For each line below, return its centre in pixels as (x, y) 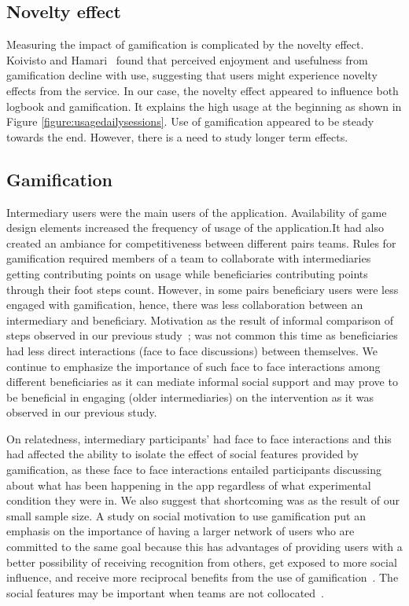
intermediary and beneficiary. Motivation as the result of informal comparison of (200, 320)
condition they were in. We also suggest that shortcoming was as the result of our (203, 500)
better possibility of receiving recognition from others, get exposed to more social (202, 562)
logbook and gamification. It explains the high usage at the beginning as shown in (204, 106)
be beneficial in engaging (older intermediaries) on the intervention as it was (190, 397)
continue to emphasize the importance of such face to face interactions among (193, 366)
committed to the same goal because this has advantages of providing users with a (204, 547)
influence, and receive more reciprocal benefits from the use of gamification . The (203, 577)
